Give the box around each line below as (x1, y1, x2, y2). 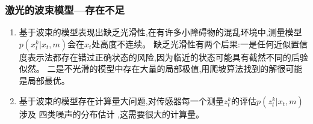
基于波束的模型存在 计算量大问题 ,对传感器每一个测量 (19, 94, 224, 107)
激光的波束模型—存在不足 (5, 2, 125, 17)
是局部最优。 (19, 74, 70, 86)
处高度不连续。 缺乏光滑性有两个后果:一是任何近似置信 (91, 37, 308, 50)
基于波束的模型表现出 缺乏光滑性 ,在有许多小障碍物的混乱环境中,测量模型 (19, 26, 302, 38)
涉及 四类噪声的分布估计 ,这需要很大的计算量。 (19, 107, 205, 120)
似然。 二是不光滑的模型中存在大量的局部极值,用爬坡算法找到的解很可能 (19, 62, 303, 75)
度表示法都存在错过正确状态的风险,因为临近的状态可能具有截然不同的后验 (19, 50, 308, 63)
